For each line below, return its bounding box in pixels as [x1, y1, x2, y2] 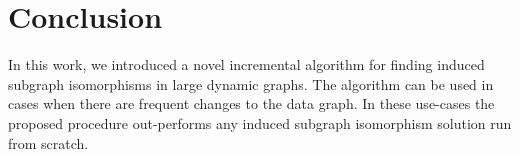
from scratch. [8, 132, 89, 153]
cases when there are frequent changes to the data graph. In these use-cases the [8, 93, 495, 114]
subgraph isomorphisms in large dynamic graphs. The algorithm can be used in [8, 73, 494, 94]
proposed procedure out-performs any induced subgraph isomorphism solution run [8, 112, 512, 133]
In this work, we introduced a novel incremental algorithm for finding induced [8, 54, 485, 75]
